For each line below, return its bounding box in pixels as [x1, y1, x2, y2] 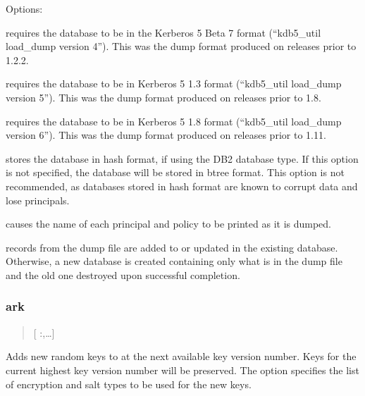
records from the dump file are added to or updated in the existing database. [6, 240, 338, 254]
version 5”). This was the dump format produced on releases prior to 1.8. [6, 89, 321, 104]
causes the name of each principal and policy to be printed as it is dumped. [6, 216, 331, 231]
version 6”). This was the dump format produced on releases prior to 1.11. [6, 128, 326, 142]
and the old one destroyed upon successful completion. [6, 267, 240, 282]
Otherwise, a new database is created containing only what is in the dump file [6, 254, 342, 268]
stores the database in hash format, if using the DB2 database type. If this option [6, 151, 359, 166]
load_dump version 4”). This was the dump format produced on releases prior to [6, 39, 357, 54]
